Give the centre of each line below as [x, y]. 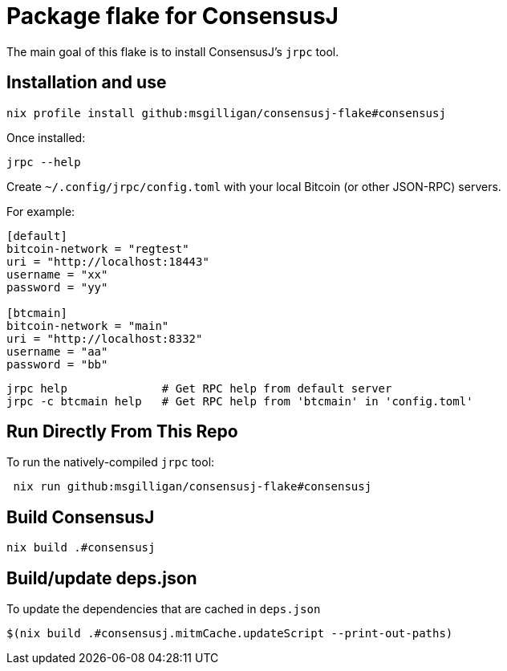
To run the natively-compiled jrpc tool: [111, 462]
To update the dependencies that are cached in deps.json [164, 609]
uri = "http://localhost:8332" [105, 338]
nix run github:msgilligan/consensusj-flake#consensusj [193, 487]
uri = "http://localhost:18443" [108, 261]
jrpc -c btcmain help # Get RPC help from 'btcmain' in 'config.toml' [240, 401]
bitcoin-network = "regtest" [98, 248]
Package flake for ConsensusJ [172, 16]
